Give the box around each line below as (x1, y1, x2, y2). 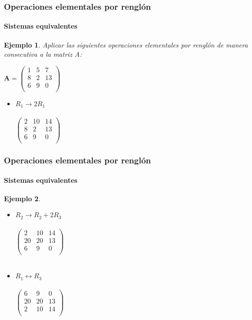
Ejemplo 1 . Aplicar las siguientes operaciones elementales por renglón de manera (4, 39, 248, 49)
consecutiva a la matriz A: (4, 49, 82, 59)
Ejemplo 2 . (4, 193, 41, 203)
